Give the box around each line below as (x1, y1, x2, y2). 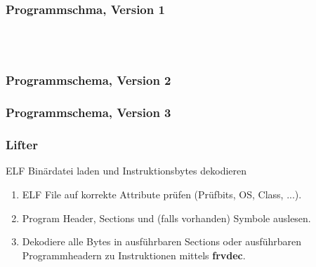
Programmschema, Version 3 (6, 104, 171, 121)
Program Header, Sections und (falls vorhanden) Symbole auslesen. (22, 210, 311, 225)
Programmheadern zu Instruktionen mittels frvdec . (22, 247, 246, 262)
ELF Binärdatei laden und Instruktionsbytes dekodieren (6, 163, 247, 178)
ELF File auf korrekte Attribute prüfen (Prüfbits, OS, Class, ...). (22, 186, 302, 201)
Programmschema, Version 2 (6, 71, 171, 89)
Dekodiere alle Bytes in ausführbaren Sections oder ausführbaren (22, 234, 302, 249)
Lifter (6, 136, 38, 153)
